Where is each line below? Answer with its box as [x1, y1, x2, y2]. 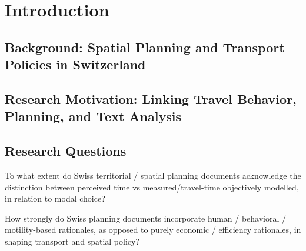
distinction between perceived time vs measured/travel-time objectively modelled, [5, 180, 299, 193]
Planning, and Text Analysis [5, 107, 181, 125]
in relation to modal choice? [5, 192, 105, 205]
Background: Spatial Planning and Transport [5, 38, 285, 56]
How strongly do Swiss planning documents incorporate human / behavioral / [5, 212, 287, 224]
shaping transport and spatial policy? [5, 235, 140, 247]
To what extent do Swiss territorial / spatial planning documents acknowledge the [5, 169, 301, 181]
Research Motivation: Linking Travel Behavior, [5, 89, 297, 108]
